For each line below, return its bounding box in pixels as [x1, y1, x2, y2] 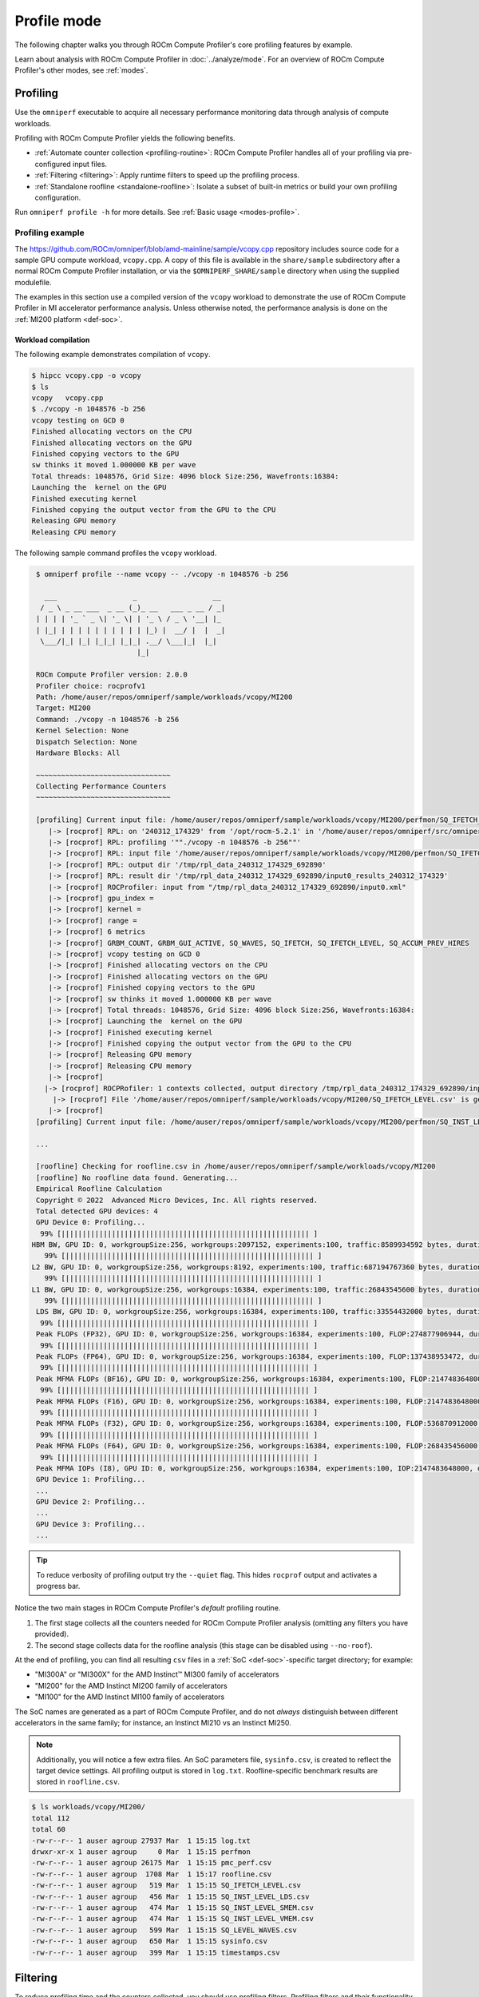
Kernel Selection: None [36, 726, 129, 735]
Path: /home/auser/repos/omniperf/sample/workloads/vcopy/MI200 [36, 692, 293, 701]
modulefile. [14, 277, 52, 287]
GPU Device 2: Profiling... [36, 1498, 146, 1507]
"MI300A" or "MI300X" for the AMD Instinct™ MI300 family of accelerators [34, 1669, 279, 1679]
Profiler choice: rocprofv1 [36, 681, 146, 690]
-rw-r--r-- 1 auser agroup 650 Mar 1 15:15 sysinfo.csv [31, 1937, 267, 1946]
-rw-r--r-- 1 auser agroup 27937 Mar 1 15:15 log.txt [31, 1836, 251, 1845]
